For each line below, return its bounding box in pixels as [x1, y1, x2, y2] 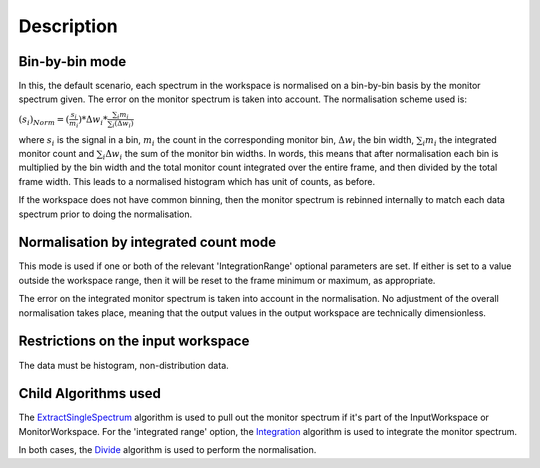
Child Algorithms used [18, 385, 162, 402]
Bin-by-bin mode [18, 53, 127, 70]
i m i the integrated [422, 133, 497, 148]
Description [18, 15, 119, 37]
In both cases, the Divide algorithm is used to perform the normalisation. [18, 444, 317, 456]
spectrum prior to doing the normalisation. [18, 208, 193, 220]
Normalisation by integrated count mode [18, 234, 277, 251]
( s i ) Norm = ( [18, 113, 70, 127]
